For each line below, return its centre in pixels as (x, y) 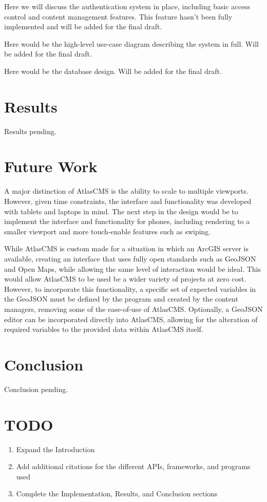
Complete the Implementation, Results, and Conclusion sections (117, 494)
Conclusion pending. (36, 389)
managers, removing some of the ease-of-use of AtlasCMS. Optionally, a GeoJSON (133, 309)
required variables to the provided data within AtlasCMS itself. (104, 329)
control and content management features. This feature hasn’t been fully (118, 16)
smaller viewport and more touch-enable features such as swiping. (108, 231)
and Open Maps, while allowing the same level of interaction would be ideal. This (132, 268)
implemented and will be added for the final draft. (83, 26)
